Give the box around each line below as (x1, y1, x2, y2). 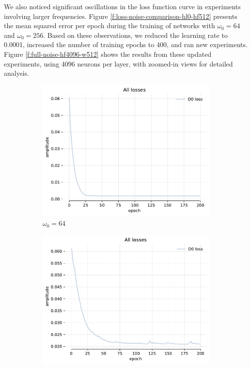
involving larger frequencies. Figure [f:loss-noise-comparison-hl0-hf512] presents (4, 11, 237, 21)
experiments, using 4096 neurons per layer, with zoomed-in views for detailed (4, 58, 233, 68)
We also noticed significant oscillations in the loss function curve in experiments (4, 1, 241, 11)
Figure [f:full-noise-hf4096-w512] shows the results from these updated (4, 49, 212, 59)
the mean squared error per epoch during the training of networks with (4, 20, 215, 31)
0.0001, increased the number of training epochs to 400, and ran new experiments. (4, 39, 248, 50)
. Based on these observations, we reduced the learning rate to (43, 30, 228, 40)
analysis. (4, 68, 29, 78)
